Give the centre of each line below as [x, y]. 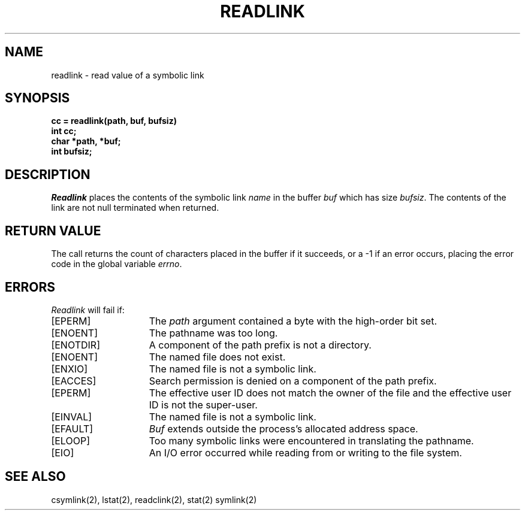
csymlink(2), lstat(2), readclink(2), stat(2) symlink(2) [154, 499]
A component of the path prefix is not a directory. [260, 345]
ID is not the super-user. [203, 405]
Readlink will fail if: [88, 310]
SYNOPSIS [37, 98]
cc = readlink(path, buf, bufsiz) [114, 121]
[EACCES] [74, 381]
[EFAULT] [72, 428]
